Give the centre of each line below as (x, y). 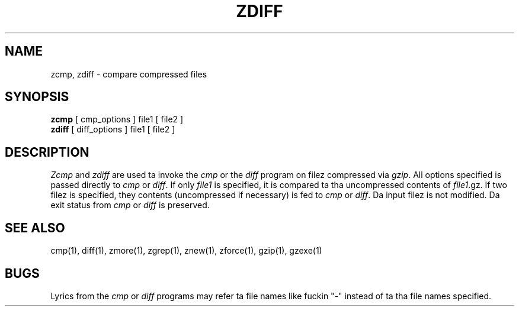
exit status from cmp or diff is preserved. (130, 205)
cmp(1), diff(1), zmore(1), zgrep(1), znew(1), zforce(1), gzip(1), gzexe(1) (186, 251)
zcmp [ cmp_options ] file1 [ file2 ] (117, 119)
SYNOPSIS (37, 97)
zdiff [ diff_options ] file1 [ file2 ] (113, 129)
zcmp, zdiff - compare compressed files (129, 74)
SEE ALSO (35, 228)
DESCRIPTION (47, 152)
